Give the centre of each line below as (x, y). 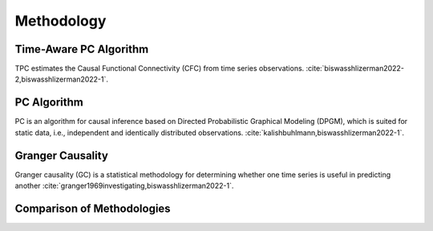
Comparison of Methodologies (93, 208)
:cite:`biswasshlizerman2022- (355, 69)
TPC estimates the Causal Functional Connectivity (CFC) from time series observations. (160, 69)
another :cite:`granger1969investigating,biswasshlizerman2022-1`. (124, 186)
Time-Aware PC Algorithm (82, 49)
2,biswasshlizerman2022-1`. (61, 79)
